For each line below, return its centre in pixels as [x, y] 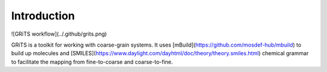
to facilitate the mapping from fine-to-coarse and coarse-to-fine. [92, 62]
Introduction [43, 16]
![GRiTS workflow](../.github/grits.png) [59, 34]
